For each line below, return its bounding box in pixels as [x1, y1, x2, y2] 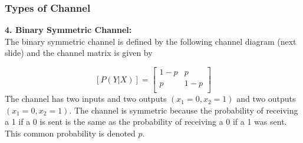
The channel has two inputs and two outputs [5, 92, 167, 105]
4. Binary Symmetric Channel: [5, 24, 132, 36]
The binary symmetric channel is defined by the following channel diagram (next [5, 35, 297, 47]
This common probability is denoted [5, 127, 136, 139]
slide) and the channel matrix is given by [5, 46, 153, 59]
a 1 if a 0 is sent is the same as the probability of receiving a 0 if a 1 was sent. [5, 115, 287, 128]
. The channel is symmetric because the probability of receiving [69, 104, 298, 116]
